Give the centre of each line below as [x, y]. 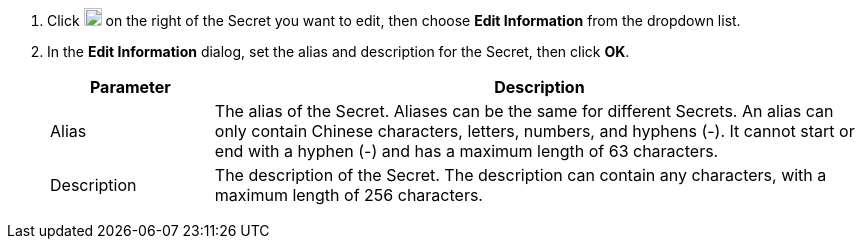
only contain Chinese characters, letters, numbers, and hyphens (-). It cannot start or [534, 131]
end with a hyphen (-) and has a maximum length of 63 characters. [466, 151]
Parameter [130, 87]
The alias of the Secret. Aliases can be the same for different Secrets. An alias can [524, 111]
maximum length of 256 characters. [348, 195]
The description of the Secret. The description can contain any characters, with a [520, 175]
